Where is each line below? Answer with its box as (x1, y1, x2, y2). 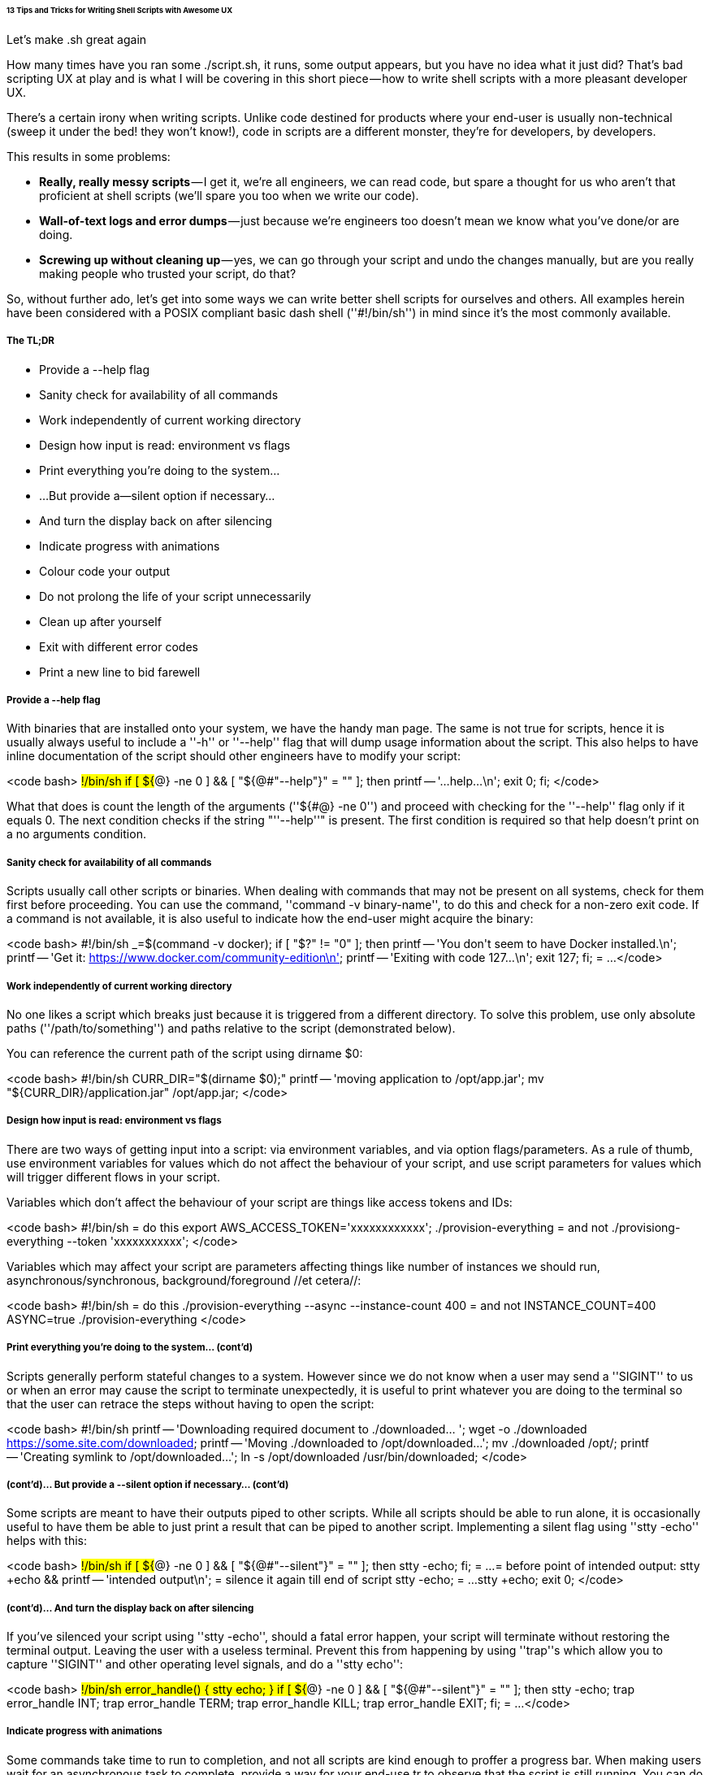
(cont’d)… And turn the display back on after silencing (6, 1602, 254, 1614)
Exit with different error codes (39, 639, 198, 654)
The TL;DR (6, 335, 54, 347)
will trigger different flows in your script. (6, 1169, 220, 1184)
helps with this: (6, 1534, 88, 1548)
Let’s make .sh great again (6, 32, 147, 46)
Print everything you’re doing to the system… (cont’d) (6, 1342, 253, 1354)
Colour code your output (39, 563, 171, 578)
